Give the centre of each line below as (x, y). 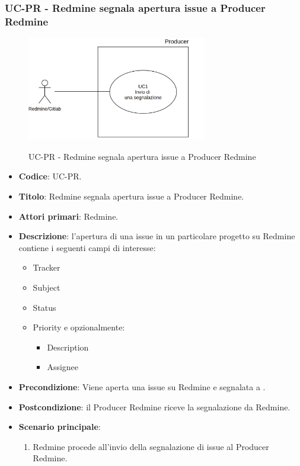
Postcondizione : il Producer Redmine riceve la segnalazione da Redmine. (154, 406)
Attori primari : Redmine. (68, 216)
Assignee (63, 367)
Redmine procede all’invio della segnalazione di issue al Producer (151, 446)
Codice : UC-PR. (50, 176)
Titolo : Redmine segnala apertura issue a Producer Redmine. (131, 196)
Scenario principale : (60, 427)
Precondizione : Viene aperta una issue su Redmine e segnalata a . (142, 387)
